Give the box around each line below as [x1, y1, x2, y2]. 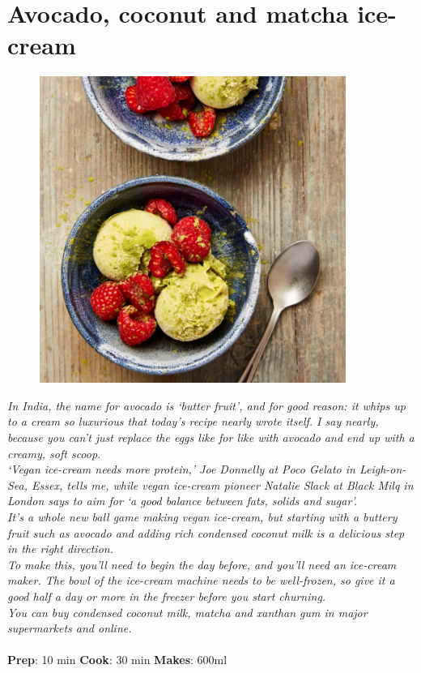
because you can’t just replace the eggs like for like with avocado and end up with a [7, 429, 415, 446]
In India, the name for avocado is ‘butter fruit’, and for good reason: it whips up [7, 397, 406, 414]
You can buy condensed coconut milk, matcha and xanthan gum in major [7, 603, 368, 620]
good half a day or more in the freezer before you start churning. [7, 587, 326, 604]
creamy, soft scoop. [7, 444, 101, 461]
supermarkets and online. [7, 619, 132, 637]
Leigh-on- [359, 461, 406, 478]
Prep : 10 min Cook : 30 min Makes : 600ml [7, 651, 228, 668]
